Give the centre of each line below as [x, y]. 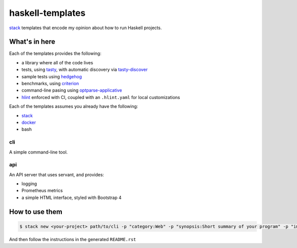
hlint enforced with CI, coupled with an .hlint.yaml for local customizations [101, 97]
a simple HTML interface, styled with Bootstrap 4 [72, 198]
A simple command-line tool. [38, 152]
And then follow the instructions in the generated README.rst [73, 239]
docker [29, 122]
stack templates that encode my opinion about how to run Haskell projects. [85, 28]
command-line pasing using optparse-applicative [72, 90]
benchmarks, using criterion [50, 84]
